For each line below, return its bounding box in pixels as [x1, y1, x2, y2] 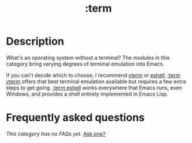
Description [6, 35, 64, 48]
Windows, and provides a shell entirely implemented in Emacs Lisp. [6, 90, 169, 97]
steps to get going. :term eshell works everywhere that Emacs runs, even [6, 84, 183, 91]
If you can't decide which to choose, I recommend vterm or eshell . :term [6, 71, 180, 79]
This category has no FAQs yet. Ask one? [6, 130, 106, 137]
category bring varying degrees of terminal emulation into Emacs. [6, 60, 164, 67]
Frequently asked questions [6, 111, 145, 124]
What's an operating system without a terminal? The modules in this [6, 54, 170, 61]
